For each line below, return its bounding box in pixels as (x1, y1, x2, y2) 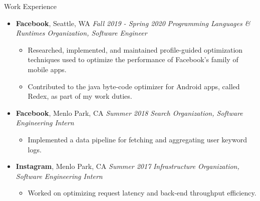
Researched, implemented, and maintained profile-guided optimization (28, 44, 243, 55)
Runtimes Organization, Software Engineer (16, 28, 147, 38)
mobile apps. (28, 64, 67, 74)
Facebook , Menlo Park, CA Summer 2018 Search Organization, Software (16, 107, 243, 118)
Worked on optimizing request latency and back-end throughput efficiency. (28, 187, 256, 198)
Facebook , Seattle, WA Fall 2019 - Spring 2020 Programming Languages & (16, 18, 250, 28)
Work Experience (4, 1, 57, 11)
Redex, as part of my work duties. (28, 91, 132, 101)
